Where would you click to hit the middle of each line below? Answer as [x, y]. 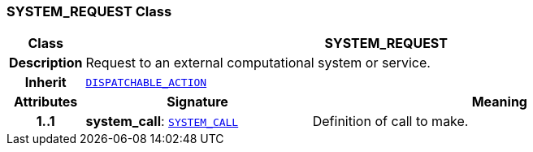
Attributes [46, 102]
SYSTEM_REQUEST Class [89, 11]
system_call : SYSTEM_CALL [162, 122]
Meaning [499, 102]
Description [46, 63]
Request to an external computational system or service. [258, 63]
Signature [197, 102]
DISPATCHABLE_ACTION [146, 82]
